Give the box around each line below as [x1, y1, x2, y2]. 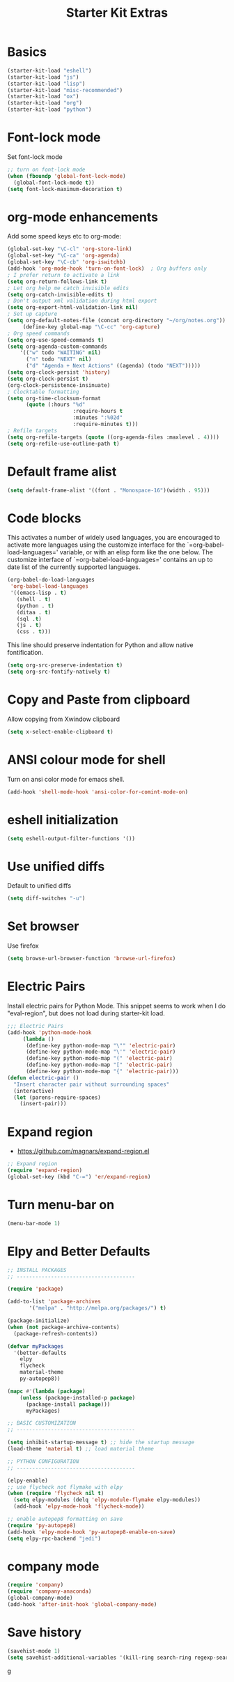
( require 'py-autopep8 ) [7, 1522, 77, 1529]
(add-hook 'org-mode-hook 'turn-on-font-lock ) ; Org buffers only [7, 265, 208, 273]
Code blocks [7, 510, 81, 526]
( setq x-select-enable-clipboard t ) [7, 728, 114, 735]
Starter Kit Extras [65, 5, 169, 21]
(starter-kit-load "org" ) [7, 100, 82, 107]
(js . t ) [16, 622, 42, 629]
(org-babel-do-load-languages [7, 577, 95, 584]
